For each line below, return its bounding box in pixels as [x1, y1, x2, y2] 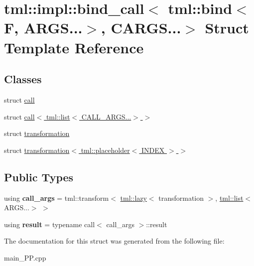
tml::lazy [120, 192, 147, 203]
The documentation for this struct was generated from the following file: [4, 236, 225, 246]
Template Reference [4, 37, 144, 57]
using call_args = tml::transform [4, 192, 109, 203]
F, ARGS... [4, 17, 83, 38]
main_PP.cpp [4, 252, 46, 263]
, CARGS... [101, 17, 181, 38]
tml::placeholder [81, 144, 130, 155]
